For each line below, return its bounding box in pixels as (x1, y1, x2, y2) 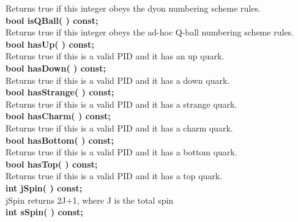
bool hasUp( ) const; (6, 37, 94, 50)
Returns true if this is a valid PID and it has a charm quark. (6, 121, 233, 134)
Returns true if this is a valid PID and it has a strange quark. (6, 97, 237, 110)
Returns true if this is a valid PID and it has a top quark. (6, 169, 223, 182)
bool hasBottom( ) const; (6, 133, 114, 146)
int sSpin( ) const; (6, 205, 83, 218)
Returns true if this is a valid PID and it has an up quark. (6, 50, 225, 62)
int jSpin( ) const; (6, 181, 83, 194)
